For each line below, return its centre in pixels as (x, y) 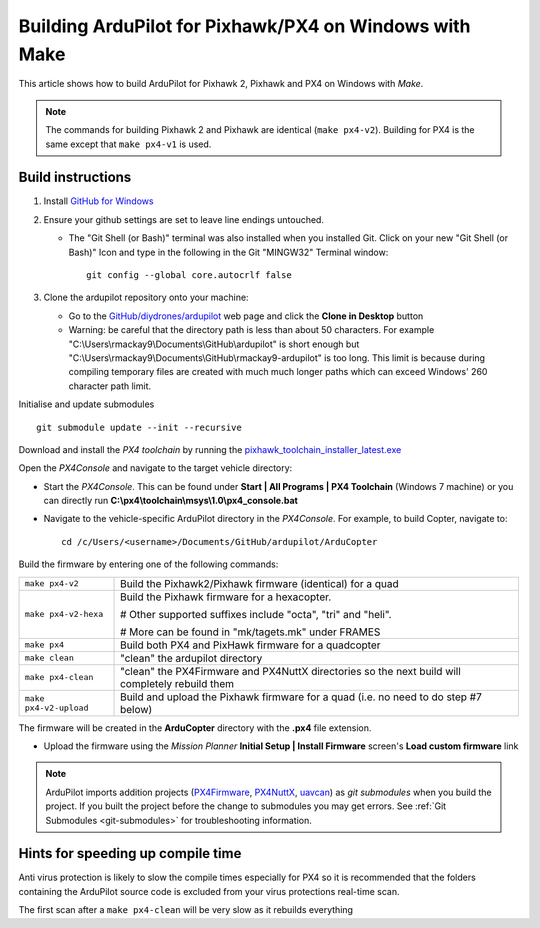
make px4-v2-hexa (64, 614)
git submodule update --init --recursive (139, 427)
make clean (49, 658)
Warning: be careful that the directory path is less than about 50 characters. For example (251, 330)
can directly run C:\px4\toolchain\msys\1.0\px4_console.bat (171, 501)
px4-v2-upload (56, 707)
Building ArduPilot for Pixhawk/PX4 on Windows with (244, 26)
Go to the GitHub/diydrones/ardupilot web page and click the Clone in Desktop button (246, 316)
